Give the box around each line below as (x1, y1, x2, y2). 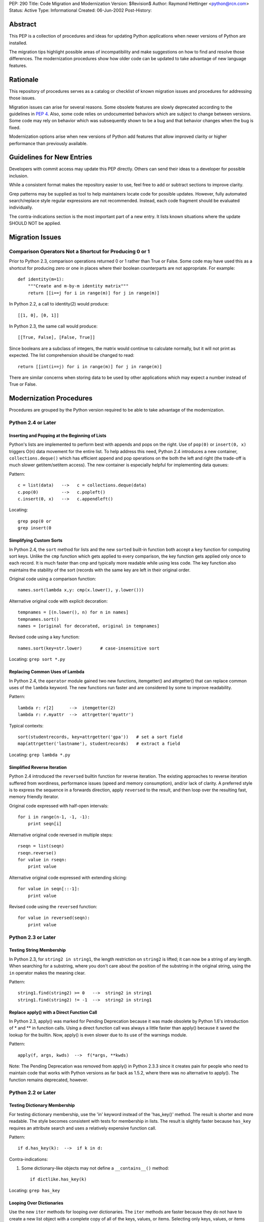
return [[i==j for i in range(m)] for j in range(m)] (27, 290, 160, 296)
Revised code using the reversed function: (9, 903, 97, 909)
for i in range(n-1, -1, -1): (18, 814, 90, 820)
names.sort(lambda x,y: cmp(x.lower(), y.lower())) (18, 587, 144, 593)
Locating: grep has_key (9, 1187, 61, 1193)
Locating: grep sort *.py (9, 656, 66, 662)
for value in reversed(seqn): (18, 915, 90, 921)
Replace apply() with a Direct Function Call (9, 1009, 97, 1015)
